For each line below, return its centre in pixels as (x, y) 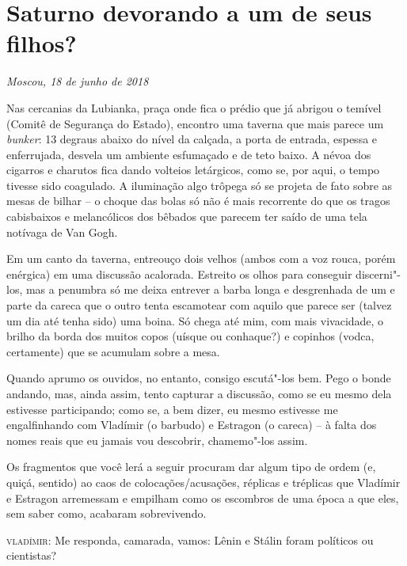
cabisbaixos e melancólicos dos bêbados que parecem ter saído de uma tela (187, 217)
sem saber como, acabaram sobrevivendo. (107, 513)
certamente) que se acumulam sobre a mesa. (113, 351)
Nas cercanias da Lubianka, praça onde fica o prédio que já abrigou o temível (194, 107)
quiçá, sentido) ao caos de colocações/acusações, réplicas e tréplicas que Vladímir (203, 482)
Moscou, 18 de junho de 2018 (78, 81)
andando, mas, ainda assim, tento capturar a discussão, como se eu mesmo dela (199, 393)
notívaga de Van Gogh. (62, 232)
